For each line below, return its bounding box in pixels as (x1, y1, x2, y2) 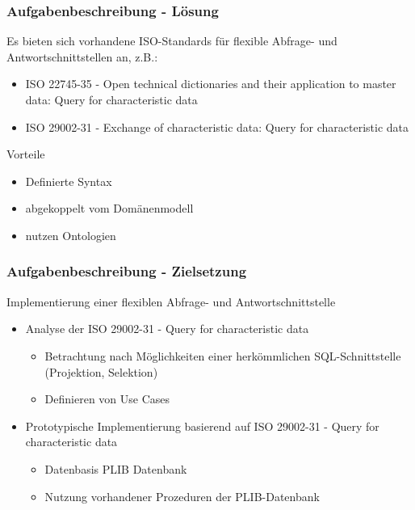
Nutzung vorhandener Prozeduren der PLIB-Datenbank (44, 487, 320, 504)
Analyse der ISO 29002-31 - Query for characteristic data (25, 320, 309, 337)
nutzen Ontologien (25, 226, 116, 243)
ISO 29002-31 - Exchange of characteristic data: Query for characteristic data (25, 118, 409, 135)
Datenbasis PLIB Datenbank (44, 460, 187, 477)
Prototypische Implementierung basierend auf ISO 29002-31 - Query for (25, 417, 379, 434)
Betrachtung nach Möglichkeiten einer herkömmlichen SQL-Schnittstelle (44, 347, 401, 364)
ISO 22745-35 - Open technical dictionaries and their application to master (25, 75, 396, 92)
